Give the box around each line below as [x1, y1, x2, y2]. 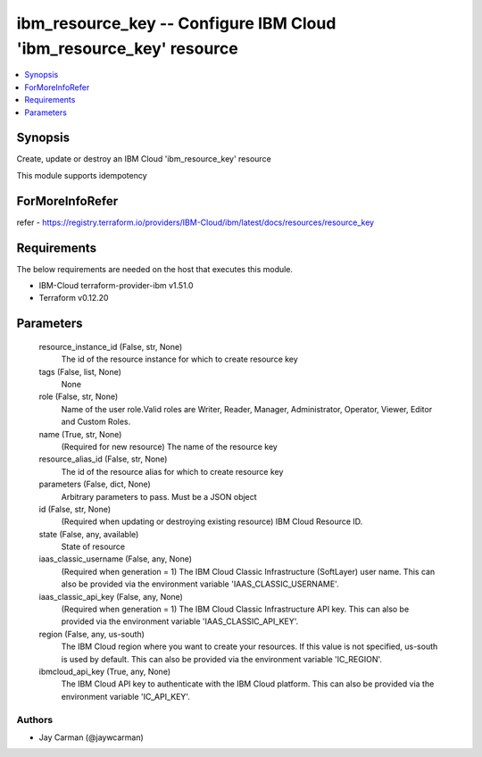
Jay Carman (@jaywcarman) [38, 732, 145, 743]
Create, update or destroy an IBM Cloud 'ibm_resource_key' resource [16, 154, 271, 164]
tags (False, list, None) [38, 366, 122, 377]
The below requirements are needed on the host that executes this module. [16, 263, 294, 274]
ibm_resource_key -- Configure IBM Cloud [16, 13, 337, 33]
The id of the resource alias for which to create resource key [61, 466, 284, 477]
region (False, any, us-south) [38, 628, 145, 639]
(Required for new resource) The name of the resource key [61, 441, 278, 452]
